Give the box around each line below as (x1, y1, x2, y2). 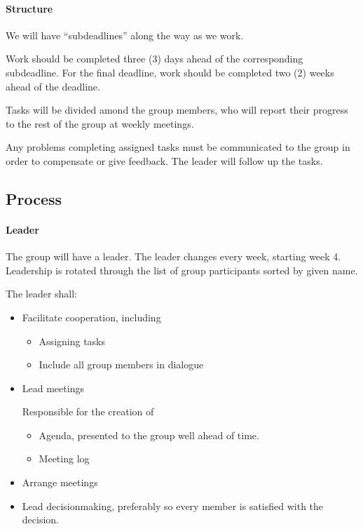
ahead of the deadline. (6, 79, 100, 93)
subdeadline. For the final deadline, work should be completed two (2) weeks (6, 65, 334, 79)
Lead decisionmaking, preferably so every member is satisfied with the (22, 498, 324, 513)
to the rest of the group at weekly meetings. (6, 116, 194, 130)
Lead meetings (22, 380, 84, 395)
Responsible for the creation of (22, 404, 154, 419)
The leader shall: (6, 286, 78, 301)
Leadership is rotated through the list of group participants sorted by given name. (6, 262, 358, 277)
